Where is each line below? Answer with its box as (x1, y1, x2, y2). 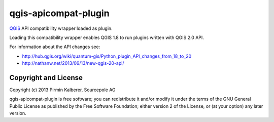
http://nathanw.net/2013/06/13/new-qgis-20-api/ (22, 60, 124, 66)
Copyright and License (9, 73, 83, 82)
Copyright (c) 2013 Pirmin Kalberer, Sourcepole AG (9, 87, 116, 93)
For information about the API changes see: (9, 44, 100, 50)
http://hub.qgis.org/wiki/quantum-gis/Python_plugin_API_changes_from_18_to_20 (22, 53, 192, 59)
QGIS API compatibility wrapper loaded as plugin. (9, 25, 113, 31)
